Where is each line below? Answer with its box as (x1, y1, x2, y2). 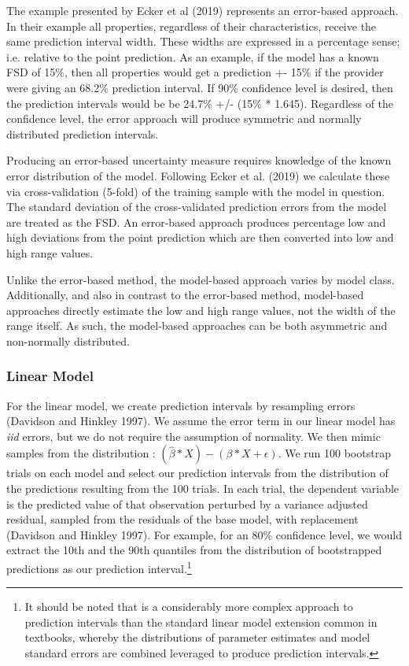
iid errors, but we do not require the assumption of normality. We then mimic (6, 427, 381, 444)
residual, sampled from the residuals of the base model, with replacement (6, 511, 359, 527)
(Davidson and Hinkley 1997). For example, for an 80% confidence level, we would (6, 526, 402, 542)
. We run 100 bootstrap (278, 445, 391, 461)
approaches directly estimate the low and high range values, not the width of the (6, 302, 396, 318)
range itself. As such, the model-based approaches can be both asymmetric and (6, 317, 388, 334)
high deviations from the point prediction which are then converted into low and (6, 229, 394, 246)
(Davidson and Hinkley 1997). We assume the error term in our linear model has (6, 413, 396, 429)
